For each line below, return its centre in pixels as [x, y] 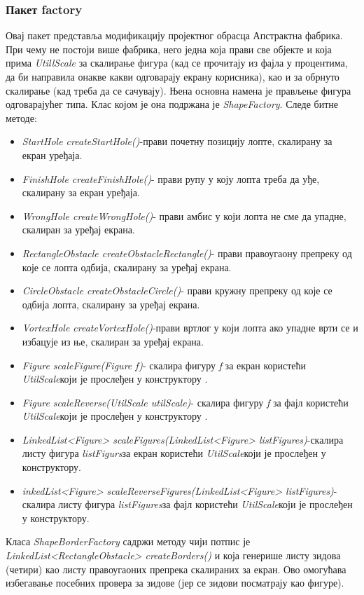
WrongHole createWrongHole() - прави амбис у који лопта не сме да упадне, [184, 216]
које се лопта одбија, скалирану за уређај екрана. [127, 267]
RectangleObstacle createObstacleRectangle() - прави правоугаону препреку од [187, 253]
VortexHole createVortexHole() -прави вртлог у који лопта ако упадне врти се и [190, 328]
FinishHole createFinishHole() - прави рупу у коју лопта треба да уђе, [171, 178]
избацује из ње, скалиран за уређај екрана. [113, 341]
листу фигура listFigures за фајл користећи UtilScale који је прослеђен [205, 504]
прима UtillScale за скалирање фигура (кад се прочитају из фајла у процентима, [177, 63]
